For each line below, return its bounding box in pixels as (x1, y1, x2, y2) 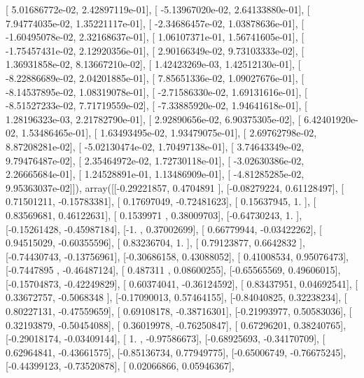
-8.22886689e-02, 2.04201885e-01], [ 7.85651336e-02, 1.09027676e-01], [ (6, 70, 304, 85)
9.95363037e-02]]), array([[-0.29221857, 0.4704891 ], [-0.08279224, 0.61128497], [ (6, 180, 344, 195)
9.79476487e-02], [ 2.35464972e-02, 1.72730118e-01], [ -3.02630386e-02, (6, 153, 304, 167)
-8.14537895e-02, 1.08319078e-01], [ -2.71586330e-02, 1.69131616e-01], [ (6, 84, 307, 99)
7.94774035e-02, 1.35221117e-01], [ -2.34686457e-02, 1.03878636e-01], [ (6, 15, 304, 30)
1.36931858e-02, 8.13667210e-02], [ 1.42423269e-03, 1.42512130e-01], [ (6, 57, 301, 71)
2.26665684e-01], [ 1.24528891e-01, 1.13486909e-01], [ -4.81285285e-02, (6, 167, 304, 181)
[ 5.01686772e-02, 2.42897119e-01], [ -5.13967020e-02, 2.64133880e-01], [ (6, 2, 310, 16)
